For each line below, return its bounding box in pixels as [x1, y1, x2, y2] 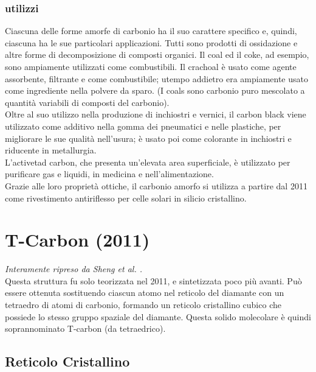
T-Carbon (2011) [5, 227, 150, 252]
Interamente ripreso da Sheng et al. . [5, 262, 143, 275]
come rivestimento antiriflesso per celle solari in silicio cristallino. [5, 191, 247, 204]
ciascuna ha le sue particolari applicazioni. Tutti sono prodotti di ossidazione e [5, 36, 298, 49]
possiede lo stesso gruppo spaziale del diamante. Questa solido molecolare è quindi [5, 310, 311, 323]
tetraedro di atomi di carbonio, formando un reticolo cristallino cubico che [5, 298, 281, 311]
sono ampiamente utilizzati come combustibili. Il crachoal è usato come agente [5, 60, 297, 72]
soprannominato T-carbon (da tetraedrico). [5, 322, 166, 335]
